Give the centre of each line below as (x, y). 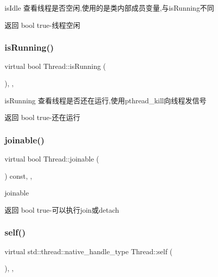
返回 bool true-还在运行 (42, 117)
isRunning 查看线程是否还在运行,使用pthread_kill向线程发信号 (105, 100)
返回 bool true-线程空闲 (42, 25)
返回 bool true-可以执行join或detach (62, 209)
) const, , (18, 175)
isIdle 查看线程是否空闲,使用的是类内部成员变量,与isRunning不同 (110, 8)
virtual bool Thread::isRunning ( (55, 66)
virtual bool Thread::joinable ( (52, 159)
